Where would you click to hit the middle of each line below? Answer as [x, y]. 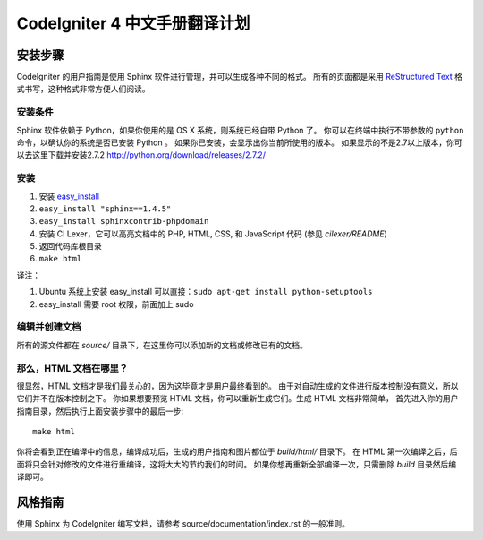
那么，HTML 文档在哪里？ [72, 368]
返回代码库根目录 [70, 246]
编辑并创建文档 [49, 327]
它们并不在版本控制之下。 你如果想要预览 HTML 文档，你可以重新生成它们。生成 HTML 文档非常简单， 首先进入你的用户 [237, 399]
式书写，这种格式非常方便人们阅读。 [83, 89]
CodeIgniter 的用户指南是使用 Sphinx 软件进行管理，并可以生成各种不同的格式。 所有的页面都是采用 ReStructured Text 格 [239, 77]
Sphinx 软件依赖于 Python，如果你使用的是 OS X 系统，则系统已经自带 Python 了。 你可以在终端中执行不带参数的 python [240, 130]
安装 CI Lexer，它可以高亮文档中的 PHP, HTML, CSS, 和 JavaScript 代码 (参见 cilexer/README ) [213, 234]
